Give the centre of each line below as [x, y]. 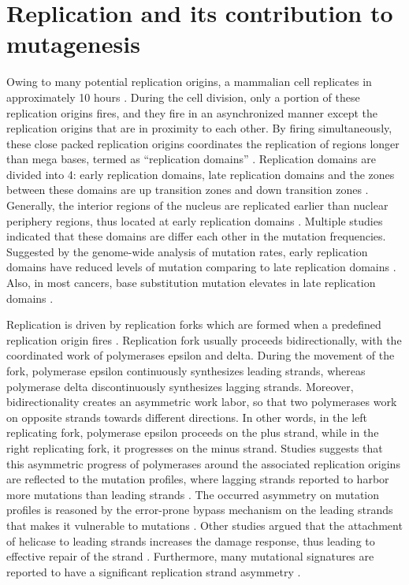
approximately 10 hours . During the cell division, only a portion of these [183, 97]
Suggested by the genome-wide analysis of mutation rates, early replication [187, 251]
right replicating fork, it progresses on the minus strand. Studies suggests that [195, 447]
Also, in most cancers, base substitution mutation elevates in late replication [191, 283]
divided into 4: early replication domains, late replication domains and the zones [201, 174]
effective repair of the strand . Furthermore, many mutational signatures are [190, 556]
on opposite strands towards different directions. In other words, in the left [187, 417]
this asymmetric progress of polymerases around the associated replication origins [203, 463]
